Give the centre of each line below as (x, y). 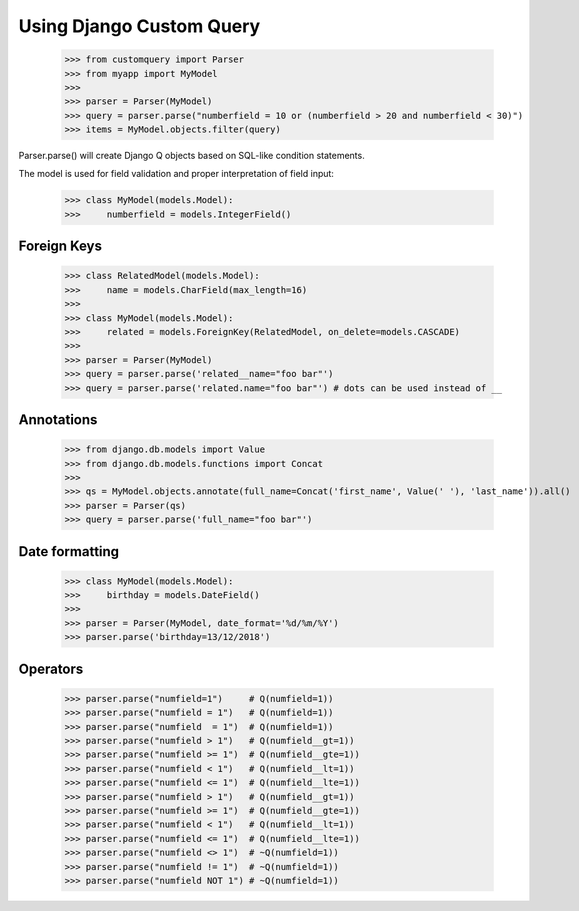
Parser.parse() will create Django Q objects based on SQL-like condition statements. (191, 156)
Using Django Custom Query (139, 26)
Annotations (58, 419)
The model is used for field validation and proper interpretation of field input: (176, 174)
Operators (51, 668)
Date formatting (69, 551)
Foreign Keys (60, 246)
